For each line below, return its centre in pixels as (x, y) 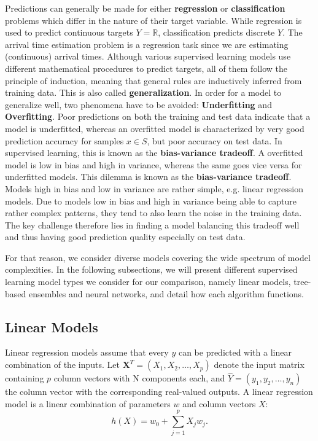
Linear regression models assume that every (87, 352)
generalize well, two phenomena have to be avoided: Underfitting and (138, 104)
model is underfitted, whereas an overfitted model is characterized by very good (155, 128)
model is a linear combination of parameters (88, 403)
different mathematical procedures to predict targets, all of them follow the (146, 68)
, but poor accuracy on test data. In (215, 140)
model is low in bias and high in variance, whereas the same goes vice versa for (153, 164)
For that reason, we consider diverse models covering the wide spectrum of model (158, 257)
